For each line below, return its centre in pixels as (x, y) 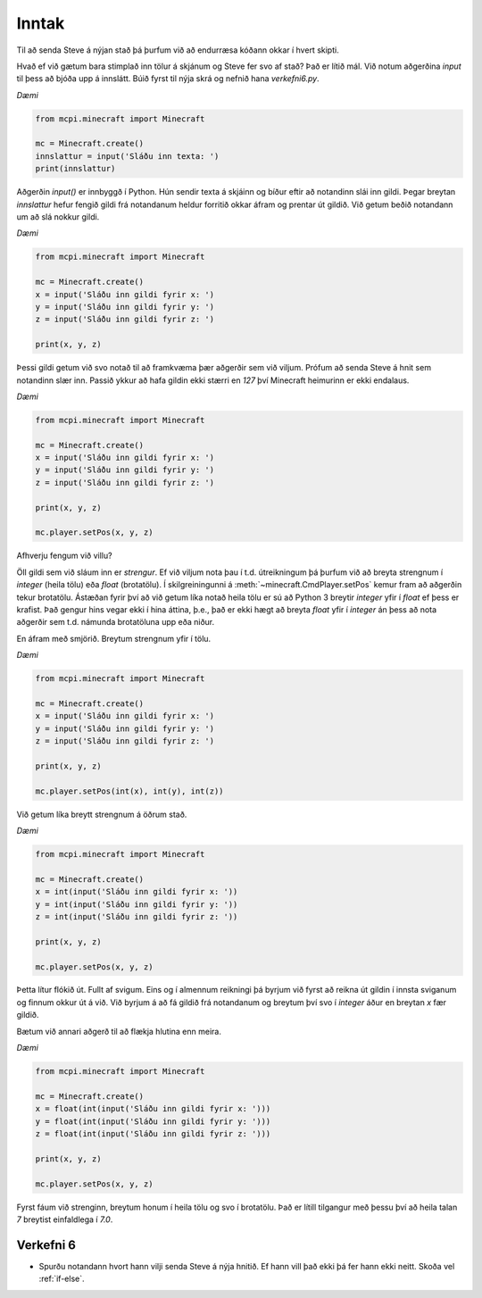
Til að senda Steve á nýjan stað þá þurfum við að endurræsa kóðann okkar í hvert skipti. (178, 50)
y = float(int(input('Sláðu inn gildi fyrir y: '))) (153, 1121)
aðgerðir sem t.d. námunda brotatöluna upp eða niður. (116, 622)
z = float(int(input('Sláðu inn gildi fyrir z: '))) (153, 1133)
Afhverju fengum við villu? (64, 556)
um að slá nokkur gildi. (58, 217)
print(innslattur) (75, 169)
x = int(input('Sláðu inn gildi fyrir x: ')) (137, 892)
